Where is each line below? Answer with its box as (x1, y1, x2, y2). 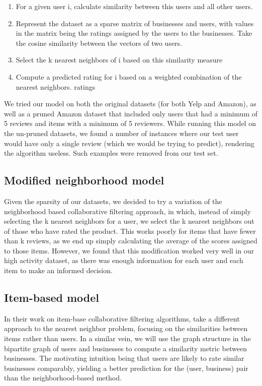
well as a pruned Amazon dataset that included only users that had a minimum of (4, 108, 257, 118)
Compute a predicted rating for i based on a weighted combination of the (16, 71, 242, 82)
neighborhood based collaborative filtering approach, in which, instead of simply (4, 206, 251, 216)
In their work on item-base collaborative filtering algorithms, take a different (4, 313, 240, 324)
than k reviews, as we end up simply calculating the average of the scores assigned (4, 235, 257, 246)
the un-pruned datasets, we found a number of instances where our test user (4, 127, 239, 138)
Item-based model (4, 290, 100, 305)
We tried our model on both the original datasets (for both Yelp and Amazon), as (4, 98, 256, 109)
